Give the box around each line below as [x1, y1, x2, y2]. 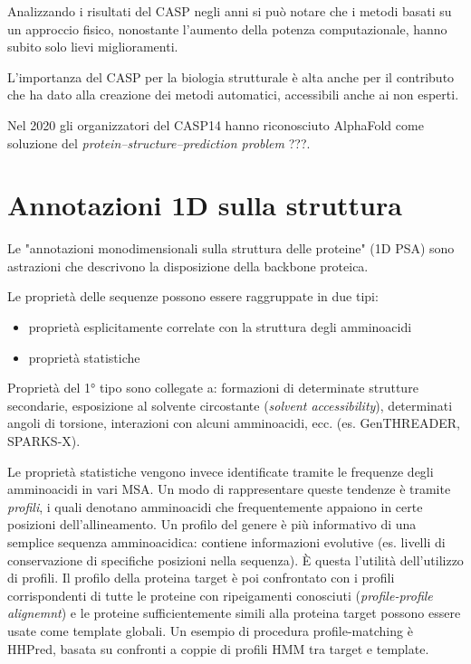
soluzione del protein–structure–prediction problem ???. [7, 133, 311, 152]
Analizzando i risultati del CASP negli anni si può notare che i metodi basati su [7, 2, 452, 20]
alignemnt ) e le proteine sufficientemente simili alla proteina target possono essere [7, 603, 461, 622]
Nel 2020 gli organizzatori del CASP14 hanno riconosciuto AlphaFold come [7, 115, 424, 134]
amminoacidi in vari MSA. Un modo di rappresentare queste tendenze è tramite [7, 479, 451, 498]
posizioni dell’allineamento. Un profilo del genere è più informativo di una [7, 515, 417, 534]
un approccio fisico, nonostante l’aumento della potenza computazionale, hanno [7, 19, 447, 38]
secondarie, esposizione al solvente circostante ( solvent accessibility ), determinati [7, 395, 453, 414]
